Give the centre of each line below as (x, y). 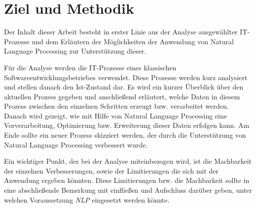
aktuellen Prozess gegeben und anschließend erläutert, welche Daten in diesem (122, 96)
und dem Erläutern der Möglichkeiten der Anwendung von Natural (133, 41)
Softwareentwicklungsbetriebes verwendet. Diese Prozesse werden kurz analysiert (126, 77)
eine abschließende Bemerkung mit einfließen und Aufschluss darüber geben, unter (128, 190)
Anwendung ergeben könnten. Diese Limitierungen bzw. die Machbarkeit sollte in (127, 180)
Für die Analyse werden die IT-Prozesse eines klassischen (90, 67)
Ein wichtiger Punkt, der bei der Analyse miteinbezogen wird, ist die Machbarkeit (128, 161)
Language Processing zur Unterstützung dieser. (75, 51)
